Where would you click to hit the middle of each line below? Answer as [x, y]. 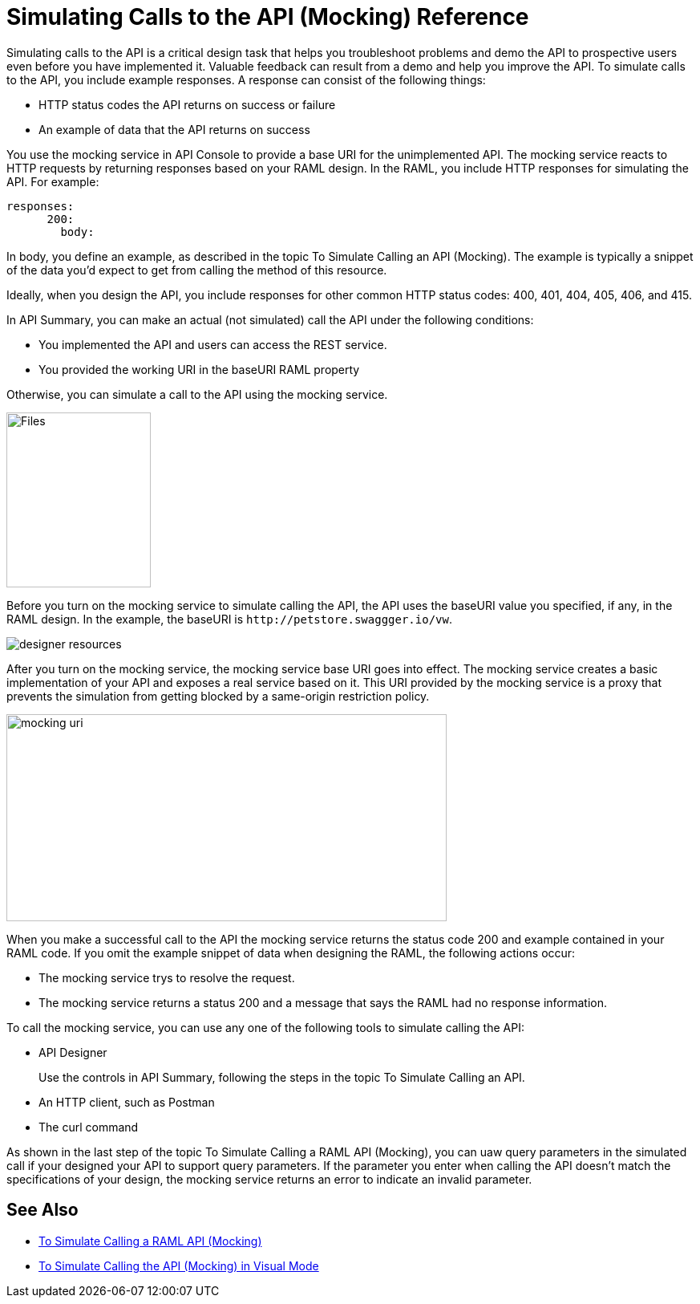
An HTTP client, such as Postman [127, 1102]
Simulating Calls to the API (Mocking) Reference [268, 17]
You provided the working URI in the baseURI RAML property [199, 369]
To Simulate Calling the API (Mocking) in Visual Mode [179, 1265]
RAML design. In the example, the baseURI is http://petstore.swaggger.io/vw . [229, 619]
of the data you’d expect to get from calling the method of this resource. [197, 270]
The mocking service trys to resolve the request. [167, 977]
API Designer [73, 1052]
